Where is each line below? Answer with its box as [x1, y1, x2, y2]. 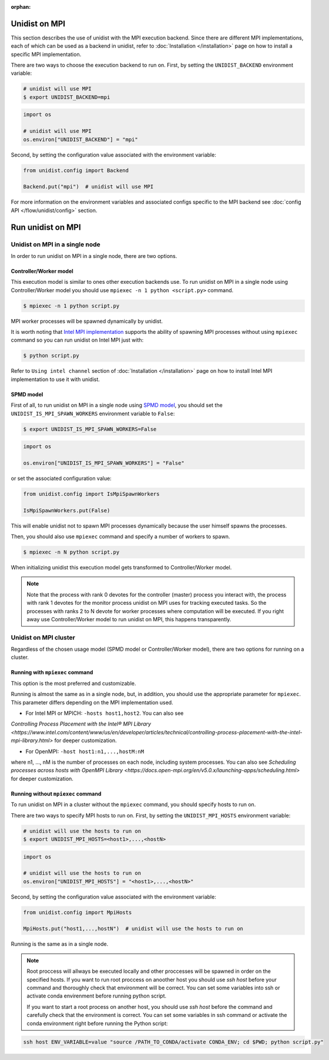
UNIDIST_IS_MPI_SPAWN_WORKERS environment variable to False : [11, 410, 175, 417]
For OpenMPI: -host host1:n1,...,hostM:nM [25, 748, 144, 755]
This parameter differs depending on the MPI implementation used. [11, 698, 173, 706]
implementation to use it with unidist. [11, 376, 100, 383]
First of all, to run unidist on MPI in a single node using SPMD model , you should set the [11, 402, 223, 409]
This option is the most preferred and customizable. [11, 680, 136, 687]
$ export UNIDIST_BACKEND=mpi [23, 94, 110, 100]
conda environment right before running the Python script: [26, 1019, 168, 1027]
